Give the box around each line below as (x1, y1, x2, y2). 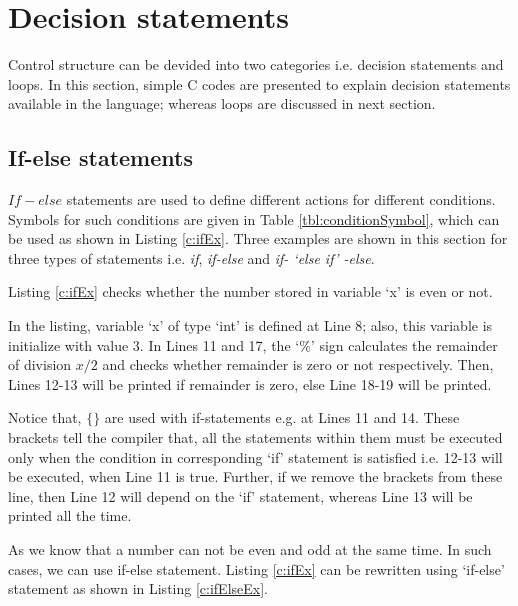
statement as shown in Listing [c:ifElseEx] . (8, 578, 268, 599)
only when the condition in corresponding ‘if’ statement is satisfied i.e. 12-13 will (8, 446, 503, 467)
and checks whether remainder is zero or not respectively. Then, (102, 354, 494, 375)
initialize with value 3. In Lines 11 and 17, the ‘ (8, 334, 300, 355)
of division (8, 354, 72, 375)
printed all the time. (8, 505, 132, 526)
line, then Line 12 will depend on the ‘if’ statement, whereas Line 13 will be (8, 485, 473, 506)
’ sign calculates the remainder (310, 334, 498, 355)
